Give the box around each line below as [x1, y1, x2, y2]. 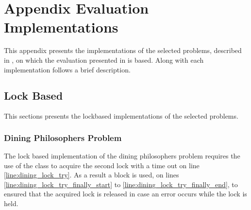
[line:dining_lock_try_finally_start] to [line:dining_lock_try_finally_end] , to [4, 179, 238, 189]
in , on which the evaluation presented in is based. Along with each [4, 54, 204, 65]
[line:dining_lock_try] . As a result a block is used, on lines [4, 170, 179, 180]
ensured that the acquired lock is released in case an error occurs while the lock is [4, 189, 247, 199]
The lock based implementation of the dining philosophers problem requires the [4, 151, 240, 161]
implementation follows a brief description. [4, 64, 131, 74]
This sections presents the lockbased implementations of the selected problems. [4, 111, 238, 121]
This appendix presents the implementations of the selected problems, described [4, 45, 242, 55]
